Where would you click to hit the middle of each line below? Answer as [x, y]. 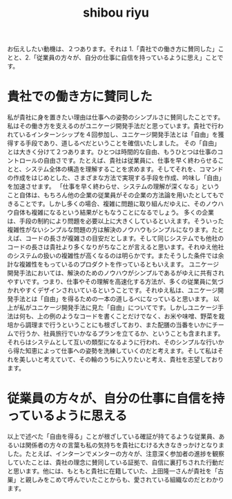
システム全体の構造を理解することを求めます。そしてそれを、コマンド [124, 169]
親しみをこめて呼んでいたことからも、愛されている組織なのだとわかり [125, 480]
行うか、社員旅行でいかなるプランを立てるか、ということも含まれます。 [122, 334]
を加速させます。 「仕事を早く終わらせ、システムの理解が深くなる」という [113, 187]
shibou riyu [116, 13]
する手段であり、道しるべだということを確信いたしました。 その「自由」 [117, 143]
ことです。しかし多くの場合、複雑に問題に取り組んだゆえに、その [112, 204]
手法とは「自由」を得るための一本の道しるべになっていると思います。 [112, 299]
